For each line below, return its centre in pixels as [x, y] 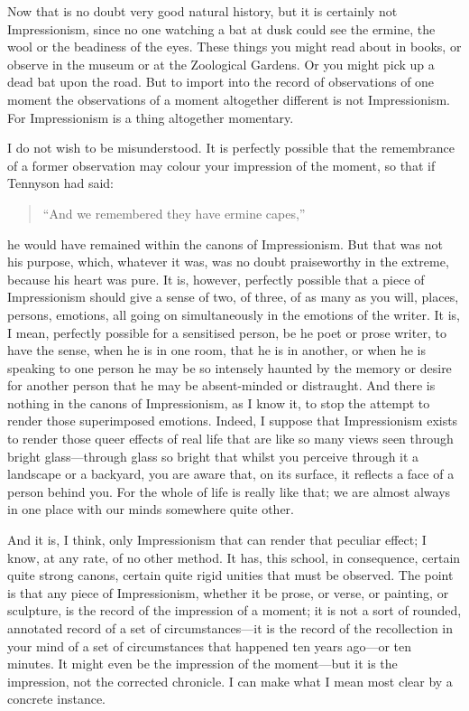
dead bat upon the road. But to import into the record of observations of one [221, 82]
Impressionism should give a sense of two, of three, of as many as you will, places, [233, 297]
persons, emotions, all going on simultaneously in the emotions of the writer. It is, [234, 314]
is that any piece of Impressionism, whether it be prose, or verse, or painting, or [228, 592]
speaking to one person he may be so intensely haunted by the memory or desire [230, 367]
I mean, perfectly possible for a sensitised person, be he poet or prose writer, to [227, 332]
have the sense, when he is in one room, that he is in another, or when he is [217, 350]
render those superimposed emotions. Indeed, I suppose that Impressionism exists [233, 421]
